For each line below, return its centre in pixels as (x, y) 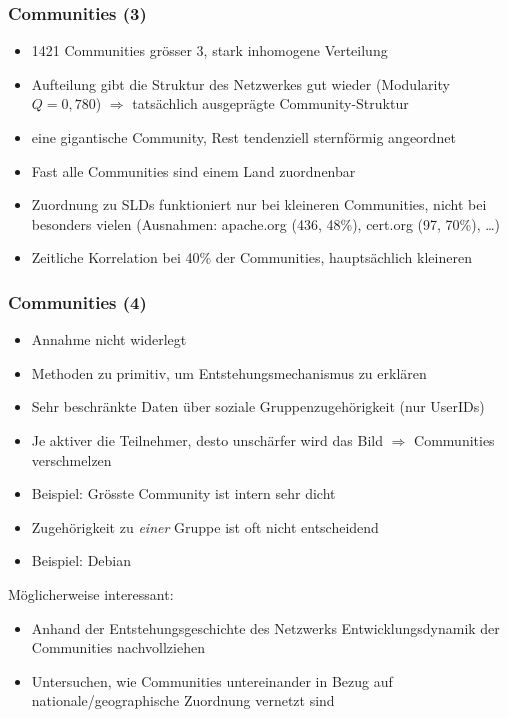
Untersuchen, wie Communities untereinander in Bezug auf (212, 680)
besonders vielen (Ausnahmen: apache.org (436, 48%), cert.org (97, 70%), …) (266, 223)
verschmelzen (71, 459)
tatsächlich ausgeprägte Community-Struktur (270, 103)
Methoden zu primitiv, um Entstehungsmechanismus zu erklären (229, 372)
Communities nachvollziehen (118, 647)
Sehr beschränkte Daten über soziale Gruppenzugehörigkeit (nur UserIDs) (258, 406)
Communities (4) (77, 301)
